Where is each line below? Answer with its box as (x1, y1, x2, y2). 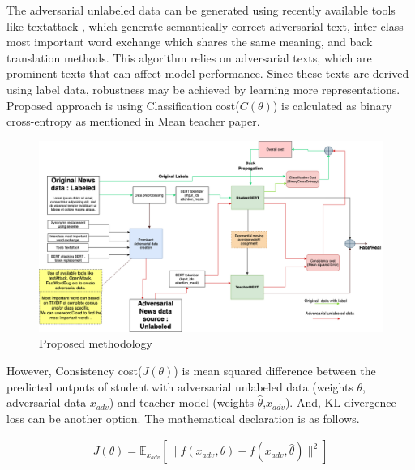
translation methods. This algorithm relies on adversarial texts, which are (6, 49, 372, 66)
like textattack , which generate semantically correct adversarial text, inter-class (6, 17, 404, 34)
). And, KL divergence (285, 394, 396, 411)
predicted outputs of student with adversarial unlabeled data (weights (6, 378, 353, 395)
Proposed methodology (39, 335, 152, 352)
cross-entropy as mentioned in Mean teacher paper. (6, 113, 260, 130)
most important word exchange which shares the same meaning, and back (6, 33, 373, 50)
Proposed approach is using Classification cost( (6, 96, 240, 113)
